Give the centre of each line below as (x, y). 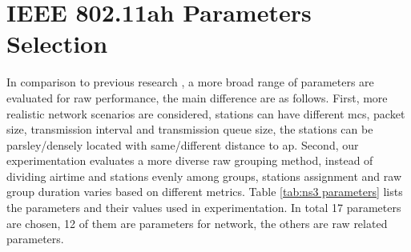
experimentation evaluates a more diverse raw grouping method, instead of (190, 160)
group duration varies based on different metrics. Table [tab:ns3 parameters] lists (205, 192)
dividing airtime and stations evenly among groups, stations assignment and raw (204, 176)
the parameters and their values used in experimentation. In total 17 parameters (204, 208)
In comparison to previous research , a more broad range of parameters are (190, 82)
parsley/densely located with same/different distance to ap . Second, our (183, 144)
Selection (57, 44)
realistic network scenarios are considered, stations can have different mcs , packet (206, 113)
